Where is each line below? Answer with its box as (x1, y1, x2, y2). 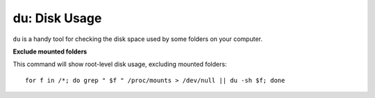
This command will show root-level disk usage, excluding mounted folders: (12, 60, 227, 69)
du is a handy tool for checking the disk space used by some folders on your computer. (12, 35, 263, 43)
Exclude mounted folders (12, 47, 87, 56)
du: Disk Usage (12, 10, 102, 26)
